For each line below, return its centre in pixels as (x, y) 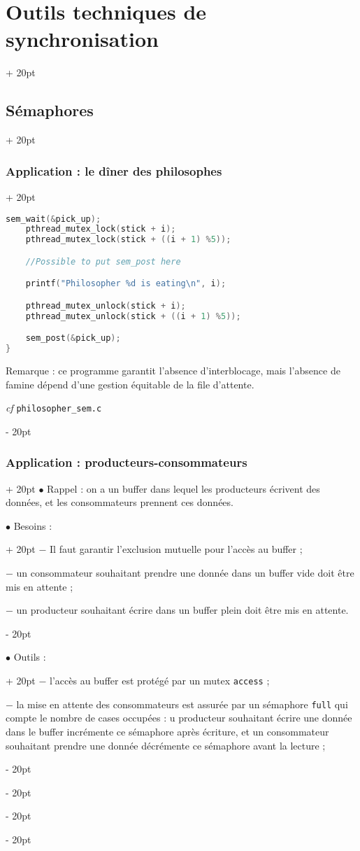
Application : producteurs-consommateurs (127, 462)
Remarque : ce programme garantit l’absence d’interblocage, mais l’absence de (173, 371)
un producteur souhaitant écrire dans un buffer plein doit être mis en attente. (182, 610)
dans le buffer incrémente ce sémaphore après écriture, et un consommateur (167, 731)
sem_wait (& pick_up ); (53, 219)
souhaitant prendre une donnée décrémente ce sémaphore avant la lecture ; (166, 745)
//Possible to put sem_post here (103, 261)
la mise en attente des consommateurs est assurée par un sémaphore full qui (182, 704)
